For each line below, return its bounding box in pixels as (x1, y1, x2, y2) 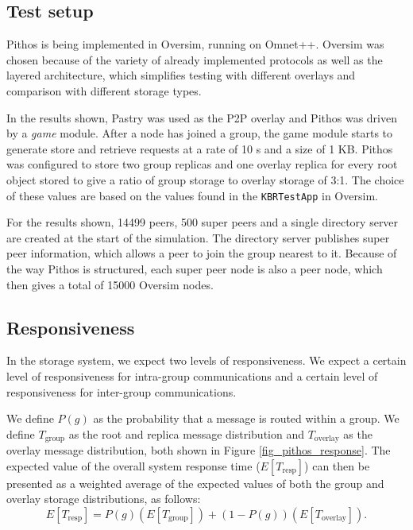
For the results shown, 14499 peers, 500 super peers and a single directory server (6, 214, 399, 230)
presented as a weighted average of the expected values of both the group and (6, 474, 384, 491)
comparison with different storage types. (6, 82, 202, 99)
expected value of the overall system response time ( (6, 457, 261, 474)
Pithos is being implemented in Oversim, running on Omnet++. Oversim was (6, 36, 384, 52)
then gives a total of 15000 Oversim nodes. (6, 276, 214, 292)
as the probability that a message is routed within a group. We (93, 410, 399, 427)
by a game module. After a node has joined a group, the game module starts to (6, 125, 393, 141)
